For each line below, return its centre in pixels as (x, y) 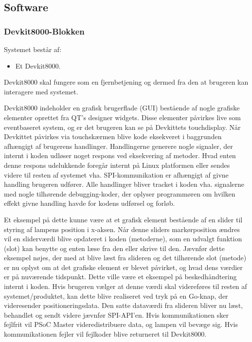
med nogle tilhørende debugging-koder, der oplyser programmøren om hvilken (120, 193)
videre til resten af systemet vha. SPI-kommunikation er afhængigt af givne (116, 174)
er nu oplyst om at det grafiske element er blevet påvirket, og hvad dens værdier (123, 267)
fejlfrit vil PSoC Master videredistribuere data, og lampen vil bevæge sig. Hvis (121, 324)
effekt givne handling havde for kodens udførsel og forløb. (90, 203)
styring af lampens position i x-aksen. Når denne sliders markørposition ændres (122, 229)
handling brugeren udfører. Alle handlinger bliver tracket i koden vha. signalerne (124, 184)
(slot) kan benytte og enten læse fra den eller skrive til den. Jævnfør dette (114, 248)
